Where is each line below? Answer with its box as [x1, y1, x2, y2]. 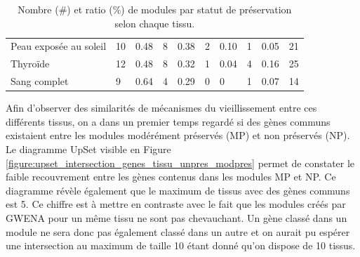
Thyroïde [11, 56, 50, 71]
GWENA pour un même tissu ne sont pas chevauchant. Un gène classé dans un [6, 210, 347, 225]
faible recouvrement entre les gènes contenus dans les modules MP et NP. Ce [6, 169, 336, 184]
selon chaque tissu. [114, 15, 195, 30]
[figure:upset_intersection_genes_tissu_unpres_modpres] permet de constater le [6, 155, 355, 170]
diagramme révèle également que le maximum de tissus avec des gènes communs [6, 183, 350, 197]
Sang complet [11, 74, 69, 88]
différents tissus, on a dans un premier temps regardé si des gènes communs [6, 114, 331, 128]
